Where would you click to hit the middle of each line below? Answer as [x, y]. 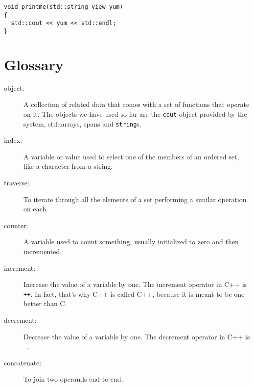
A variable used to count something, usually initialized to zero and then [131, 242]
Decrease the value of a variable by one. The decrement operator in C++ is [137, 336]
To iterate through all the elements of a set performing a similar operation [135, 199]
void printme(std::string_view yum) [64, 7]
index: [13, 140]
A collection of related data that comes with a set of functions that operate [137, 104]
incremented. [43, 251]
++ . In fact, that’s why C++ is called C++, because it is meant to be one [134, 294]
